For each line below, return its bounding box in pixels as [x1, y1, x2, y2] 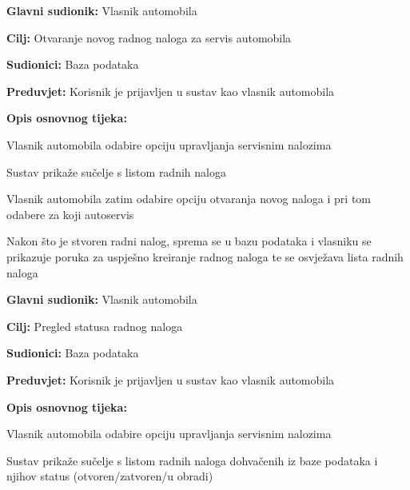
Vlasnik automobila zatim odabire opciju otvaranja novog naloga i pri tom [6, 190, 372, 207]
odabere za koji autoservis [6, 205, 134, 222]
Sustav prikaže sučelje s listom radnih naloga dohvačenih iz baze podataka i [6, 452, 378, 468]
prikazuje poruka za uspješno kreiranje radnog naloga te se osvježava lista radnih [6, 248, 404, 265]
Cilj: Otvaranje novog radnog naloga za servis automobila [6, 29, 292, 46]
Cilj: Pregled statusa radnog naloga [6, 317, 183, 334]
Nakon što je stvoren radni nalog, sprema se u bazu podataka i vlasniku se [6, 233, 372, 249]
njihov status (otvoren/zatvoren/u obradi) [6, 468, 213, 484]
